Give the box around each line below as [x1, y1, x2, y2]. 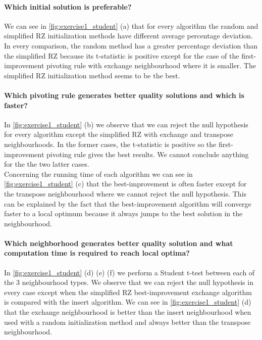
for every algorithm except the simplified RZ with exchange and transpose [4, 129, 234, 139]
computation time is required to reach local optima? [4, 248, 190, 258]
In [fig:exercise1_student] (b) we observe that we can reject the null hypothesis [4, 119, 248, 129]
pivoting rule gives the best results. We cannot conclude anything [46, 149, 249, 159]
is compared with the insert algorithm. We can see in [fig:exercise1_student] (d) [4, 297, 251, 307]
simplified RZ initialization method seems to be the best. [4, 70, 180, 80]
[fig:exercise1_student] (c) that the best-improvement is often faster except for [4, 178, 247, 189]
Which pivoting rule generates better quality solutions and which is [4, 89, 244, 100]
